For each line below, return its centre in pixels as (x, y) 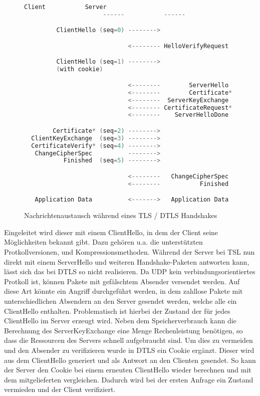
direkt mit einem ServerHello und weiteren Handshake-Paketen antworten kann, (127, 261)
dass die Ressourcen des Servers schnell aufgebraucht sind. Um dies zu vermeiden (128, 340)
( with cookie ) (80, 69)
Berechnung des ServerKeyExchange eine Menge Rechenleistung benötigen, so (123, 330)
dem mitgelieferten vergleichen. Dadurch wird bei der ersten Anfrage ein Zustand (129, 379)
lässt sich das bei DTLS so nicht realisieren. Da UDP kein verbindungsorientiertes (130, 271)
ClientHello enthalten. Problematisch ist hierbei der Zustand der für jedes (117, 311)
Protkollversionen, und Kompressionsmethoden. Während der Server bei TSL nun (129, 252)
